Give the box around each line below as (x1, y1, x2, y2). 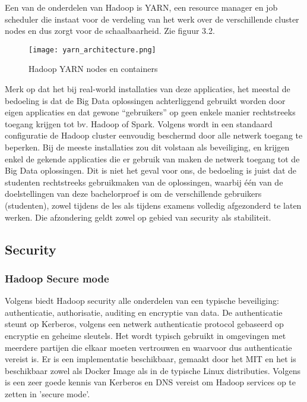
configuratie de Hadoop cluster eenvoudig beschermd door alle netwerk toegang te (5, 129, 303, 142)
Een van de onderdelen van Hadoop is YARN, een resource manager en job (5, 1, 278, 13)
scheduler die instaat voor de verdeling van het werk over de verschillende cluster (5, 12, 299, 25)
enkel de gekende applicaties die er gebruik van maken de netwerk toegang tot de (5, 152, 300, 165)
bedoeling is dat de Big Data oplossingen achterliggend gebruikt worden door (5, 94, 286, 106)
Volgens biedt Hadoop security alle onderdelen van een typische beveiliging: (5, 294, 279, 307)
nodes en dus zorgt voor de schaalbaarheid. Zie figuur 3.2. (5, 24, 215, 37)
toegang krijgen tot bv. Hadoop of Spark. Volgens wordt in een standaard (5, 117, 273, 130)
